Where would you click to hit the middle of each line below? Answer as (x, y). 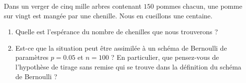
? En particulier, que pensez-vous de (165, 57)
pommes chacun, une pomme (199, 6)
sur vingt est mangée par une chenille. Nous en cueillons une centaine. (108, 15)
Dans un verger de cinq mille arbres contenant (73, 6)
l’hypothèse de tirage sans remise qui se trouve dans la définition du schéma (128, 66)
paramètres (32, 57)
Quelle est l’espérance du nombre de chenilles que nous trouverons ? (117, 32)
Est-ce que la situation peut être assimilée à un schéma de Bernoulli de (121, 48)
